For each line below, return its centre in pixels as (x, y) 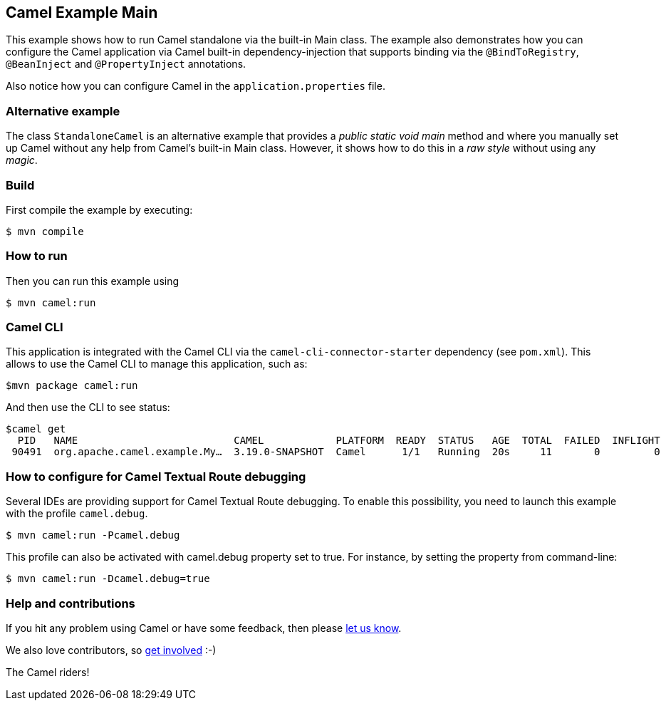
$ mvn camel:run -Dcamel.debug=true (108, 579)
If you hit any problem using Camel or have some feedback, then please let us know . (204, 628)
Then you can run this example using (93, 281)
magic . (22, 160)
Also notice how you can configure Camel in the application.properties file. (196, 86)
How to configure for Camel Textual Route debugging (156, 476)
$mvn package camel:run (72, 386)
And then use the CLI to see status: (88, 407)
